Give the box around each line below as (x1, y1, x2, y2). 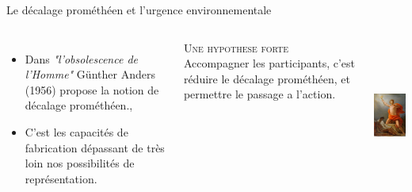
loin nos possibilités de (25, 155, 135, 171)
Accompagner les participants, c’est (183, 55, 356, 71)
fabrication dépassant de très (25, 139, 165, 156)
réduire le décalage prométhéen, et (183, 70, 351, 86)
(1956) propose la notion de (25, 81, 159, 98)
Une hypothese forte (183, 39, 289, 56)
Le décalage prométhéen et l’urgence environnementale (6, 2, 272, 17)
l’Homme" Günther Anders (25, 66, 155, 83)
